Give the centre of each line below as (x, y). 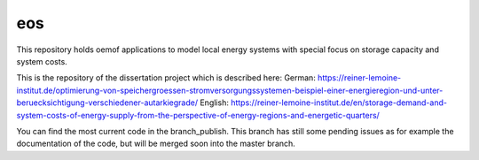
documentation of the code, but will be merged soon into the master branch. (156, 144)
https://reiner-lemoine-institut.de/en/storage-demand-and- (339, 103)
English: (215, 103)
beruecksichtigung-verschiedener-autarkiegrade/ (107, 103)
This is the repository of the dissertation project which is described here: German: (166, 78)
